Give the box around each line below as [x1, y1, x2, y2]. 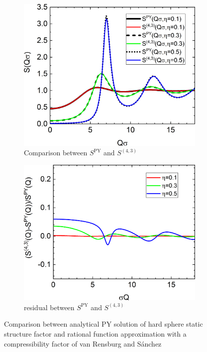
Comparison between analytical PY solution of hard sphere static [4, 319, 203, 329]
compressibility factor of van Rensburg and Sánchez [4, 338, 162, 349]
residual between [24, 302, 75, 312]
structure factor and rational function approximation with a [4, 328, 187, 339]
